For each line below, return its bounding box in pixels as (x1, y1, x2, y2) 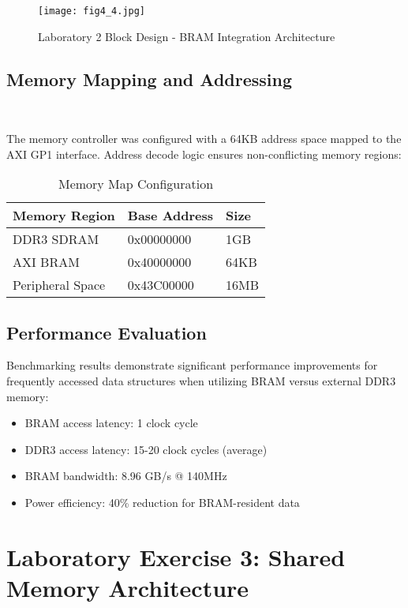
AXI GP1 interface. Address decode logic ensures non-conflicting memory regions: (6, 145, 402, 162)
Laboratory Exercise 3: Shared (6, 540, 346, 572)
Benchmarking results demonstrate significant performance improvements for (6, 357, 378, 373)
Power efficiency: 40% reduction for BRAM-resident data (24, 494, 300, 510)
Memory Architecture (6, 571, 249, 603)
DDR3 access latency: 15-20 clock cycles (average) (24, 441, 268, 457)
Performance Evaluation (6, 320, 207, 344)
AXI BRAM (13, 253, 80, 272)
